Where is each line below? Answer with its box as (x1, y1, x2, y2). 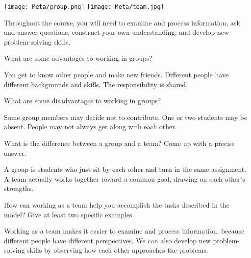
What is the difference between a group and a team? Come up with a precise (4, 138, 235, 148)
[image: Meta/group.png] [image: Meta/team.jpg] (4, 3, 164, 10)
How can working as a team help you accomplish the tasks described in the (4, 199, 230, 210)
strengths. (4, 183, 34, 193)
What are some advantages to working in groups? (4, 53, 152, 63)
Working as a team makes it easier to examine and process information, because (4, 226, 245, 236)
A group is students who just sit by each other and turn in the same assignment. (4, 164, 247, 174)
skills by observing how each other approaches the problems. (27, 245, 208, 255)
